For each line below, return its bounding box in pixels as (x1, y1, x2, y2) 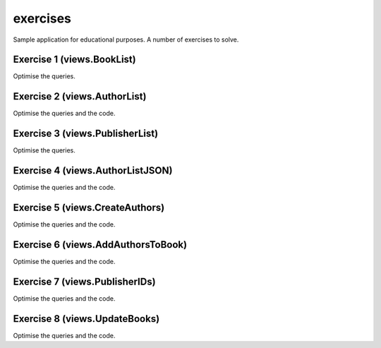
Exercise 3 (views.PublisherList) (13, 128, 159, 140)
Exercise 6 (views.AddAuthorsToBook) (13, 239, 187, 251)
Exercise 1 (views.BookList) (13, 54, 137, 66)
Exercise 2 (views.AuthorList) (13, 90, 147, 102)
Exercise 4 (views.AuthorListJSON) (13, 164, 173, 176)
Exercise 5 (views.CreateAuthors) (13, 201, 165, 213)
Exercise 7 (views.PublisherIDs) (13, 275, 156, 287)
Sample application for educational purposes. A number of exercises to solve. (13, 35, 239, 44)
